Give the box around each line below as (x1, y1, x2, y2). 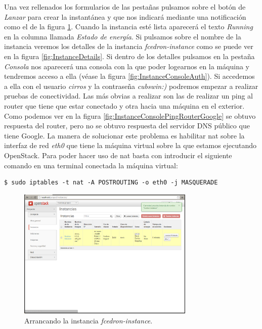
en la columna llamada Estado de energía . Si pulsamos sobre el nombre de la (4, 31, 241, 41)
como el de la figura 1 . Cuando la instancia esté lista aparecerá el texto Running (4, 21, 253, 32)
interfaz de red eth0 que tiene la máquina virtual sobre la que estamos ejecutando (4, 140, 257, 151)
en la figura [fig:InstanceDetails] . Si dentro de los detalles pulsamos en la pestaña (4, 51, 255, 61)
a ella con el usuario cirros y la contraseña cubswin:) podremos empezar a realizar (4, 80, 258, 91)
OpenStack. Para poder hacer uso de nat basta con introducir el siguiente (4, 150, 232, 160)
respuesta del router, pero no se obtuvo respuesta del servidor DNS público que (4, 120, 250, 131)
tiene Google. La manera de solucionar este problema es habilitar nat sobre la (4, 130, 245, 140)
